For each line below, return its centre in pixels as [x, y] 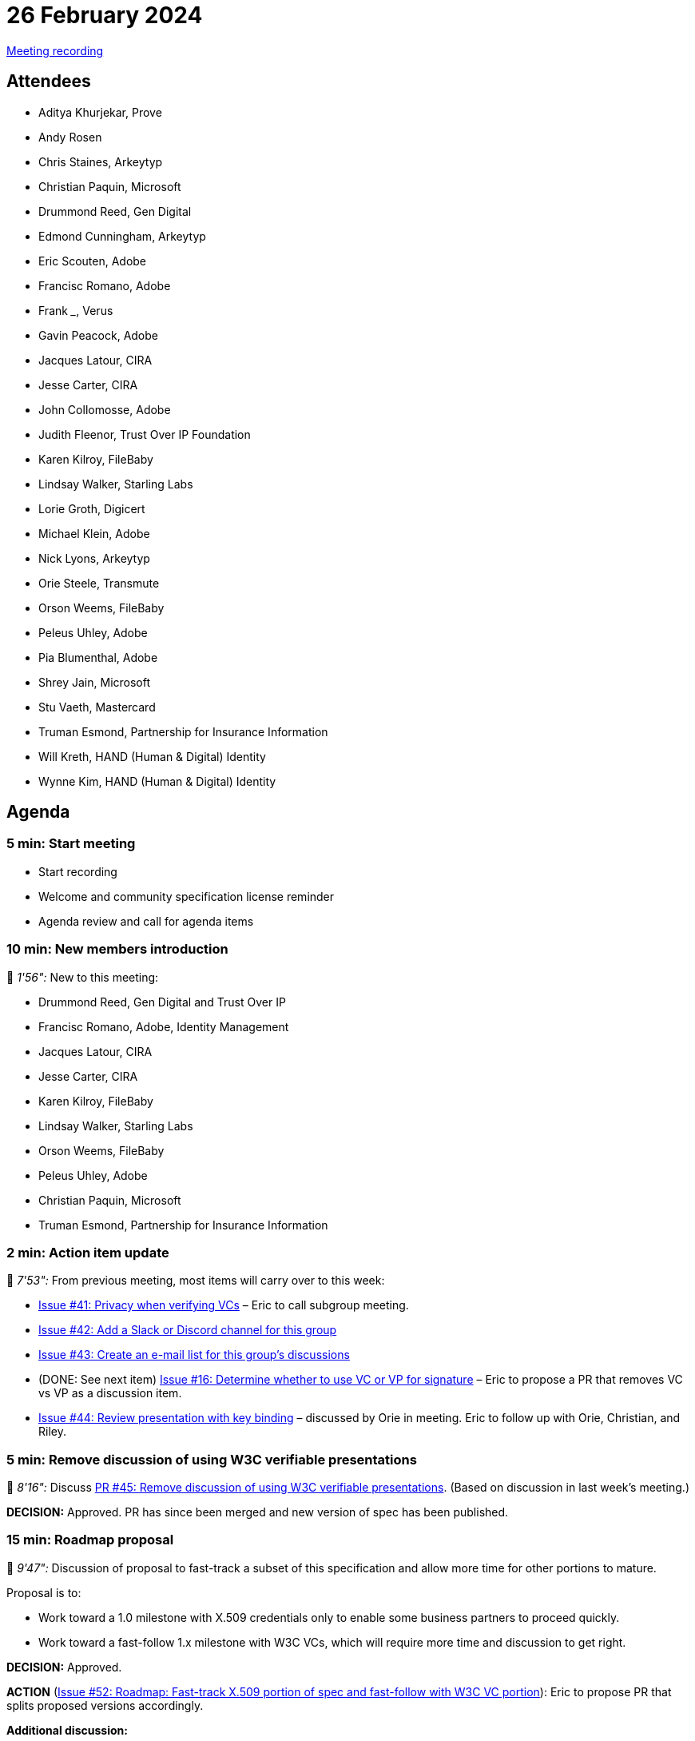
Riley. [52, 1432]
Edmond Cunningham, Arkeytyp [122, 236]
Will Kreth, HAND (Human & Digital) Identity [152, 756]
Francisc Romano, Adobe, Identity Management [164, 1026]
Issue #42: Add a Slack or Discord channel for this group [188, 1330]
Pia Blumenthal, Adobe [98, 657]
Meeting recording [55, 50]
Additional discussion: [67, 1730]
